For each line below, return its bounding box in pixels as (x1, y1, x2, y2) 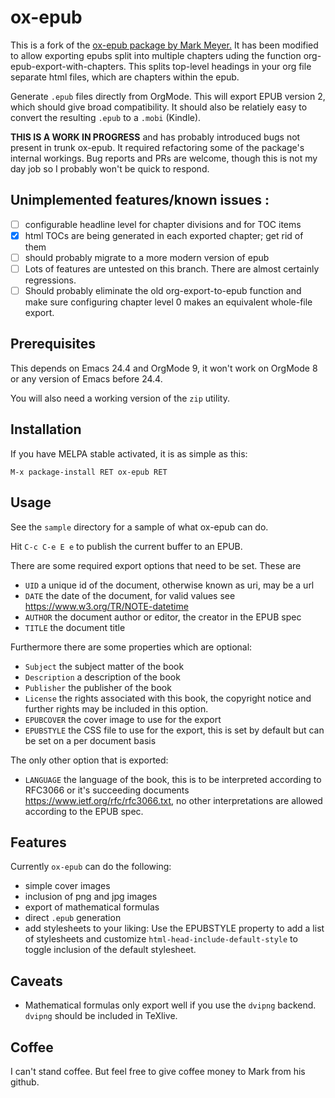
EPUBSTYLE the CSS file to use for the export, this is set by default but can (24, 724, 325, 736)
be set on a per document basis (24, 734, 157, 746)
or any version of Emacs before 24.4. (10, 372, 163, 385)
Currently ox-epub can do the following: (10, 861, 172, 873)
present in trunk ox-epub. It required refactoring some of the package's (10, 141, 305, 153)
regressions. (24, 274, 77, 286)
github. (10, 1076, 40, 1088)
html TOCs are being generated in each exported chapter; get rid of (24, 229, 304, 241)
